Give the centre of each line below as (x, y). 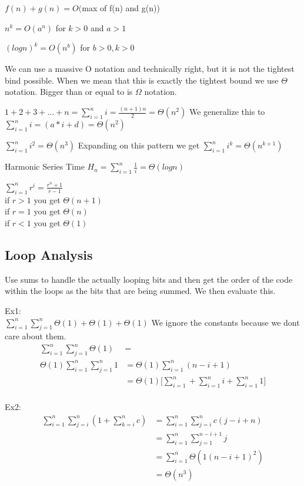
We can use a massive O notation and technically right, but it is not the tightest (150, 69)
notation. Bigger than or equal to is (69, 92)
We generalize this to (227, 112)
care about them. (36, 336)
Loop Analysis (49, 254)
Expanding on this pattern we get (139, 145)
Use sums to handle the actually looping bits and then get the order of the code (149, 279)
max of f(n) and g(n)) (121, 8)
